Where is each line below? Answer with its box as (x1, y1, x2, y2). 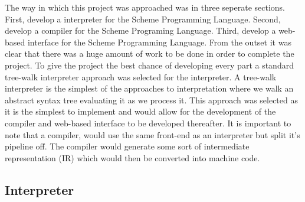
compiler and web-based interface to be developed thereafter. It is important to (5, 116, 291, 129)
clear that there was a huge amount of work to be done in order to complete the (5, 47, 294, 60)
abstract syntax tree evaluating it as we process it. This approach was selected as (5, 93, 298, 106)
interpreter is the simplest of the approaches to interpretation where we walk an (5, 82, 294, 95)
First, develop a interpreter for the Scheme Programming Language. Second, (5, 12, 281, 25)
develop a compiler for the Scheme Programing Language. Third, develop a (5, 24, 276, 37)
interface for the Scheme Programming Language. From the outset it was (27, 35, 291, 48)
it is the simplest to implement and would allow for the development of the (5, 105, 276, 118)
